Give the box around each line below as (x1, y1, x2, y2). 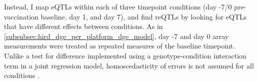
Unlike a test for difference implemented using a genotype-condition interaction (4, 50, 246, 60)
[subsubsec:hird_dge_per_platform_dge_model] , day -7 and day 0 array (4, 30, 229, 41)
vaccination (4, 11, 38, 21)
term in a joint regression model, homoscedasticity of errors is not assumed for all (4, 60, 254, 70)
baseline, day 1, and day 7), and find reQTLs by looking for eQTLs (40, 11, 247, 21)
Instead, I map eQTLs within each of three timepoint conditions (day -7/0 (4, 1, 232, 11)
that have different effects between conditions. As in (4, 21, 163, 31)
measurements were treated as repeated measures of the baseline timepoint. (4, 40, 235, 51)
